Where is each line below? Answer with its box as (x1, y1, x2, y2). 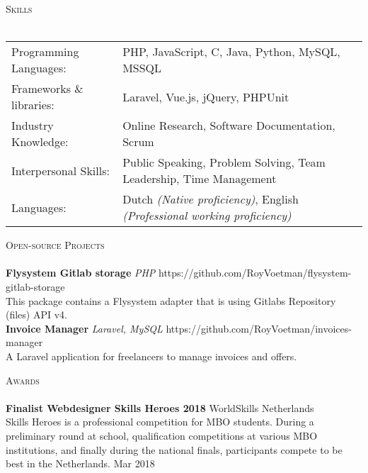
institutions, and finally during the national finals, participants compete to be (6, 442, 343, 457)
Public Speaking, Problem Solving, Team (122, 154, 326, 171)
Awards (6, 372, 40, 387)
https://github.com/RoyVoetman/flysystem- (158, 265, 352, 280)
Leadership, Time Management (122, 170, 277, 187)
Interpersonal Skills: (11, 162, 110, 179)
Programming (11, 43, 79, 60)
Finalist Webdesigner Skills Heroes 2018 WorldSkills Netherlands (6, 400, 314, 415)
